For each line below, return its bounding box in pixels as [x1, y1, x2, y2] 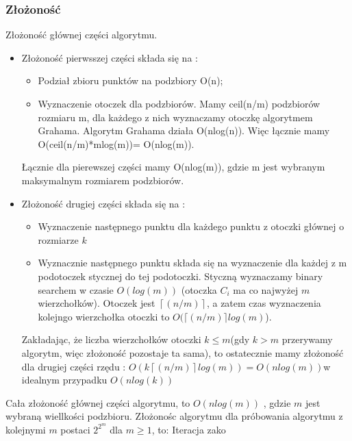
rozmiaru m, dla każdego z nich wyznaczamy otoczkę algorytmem [38, 110, 313, 124]
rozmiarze [38, 232, 79, 247]
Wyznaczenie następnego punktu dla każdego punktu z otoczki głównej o [38, 219, 344, 234]
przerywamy [281, 332, 333, 346]
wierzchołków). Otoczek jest [38, 296, 155, 310]
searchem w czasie [38, 282, 114, 297]
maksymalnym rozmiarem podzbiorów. [21, 173, 184, 187]
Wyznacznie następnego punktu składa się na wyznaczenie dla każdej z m [38, 255, 347, 270]
